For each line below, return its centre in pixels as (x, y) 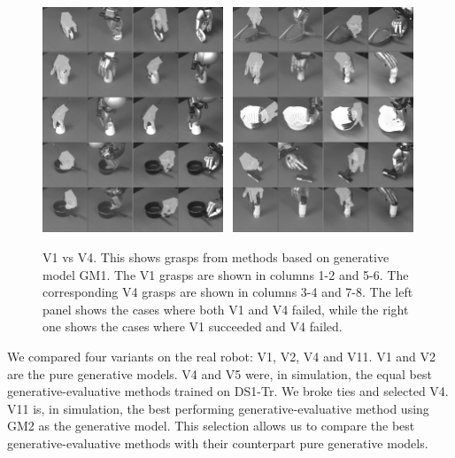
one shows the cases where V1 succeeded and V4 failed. (193, 326)
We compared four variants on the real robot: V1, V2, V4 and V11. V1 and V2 (222, 357)
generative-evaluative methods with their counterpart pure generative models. (218, 442)
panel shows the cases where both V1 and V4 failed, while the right (226, 309)
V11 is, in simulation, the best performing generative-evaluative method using (218, 408)
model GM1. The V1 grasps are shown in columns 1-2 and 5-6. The (226, 274)
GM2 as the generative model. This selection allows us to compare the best (211, 426)
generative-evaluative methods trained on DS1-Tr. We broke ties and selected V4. (228, 391)
